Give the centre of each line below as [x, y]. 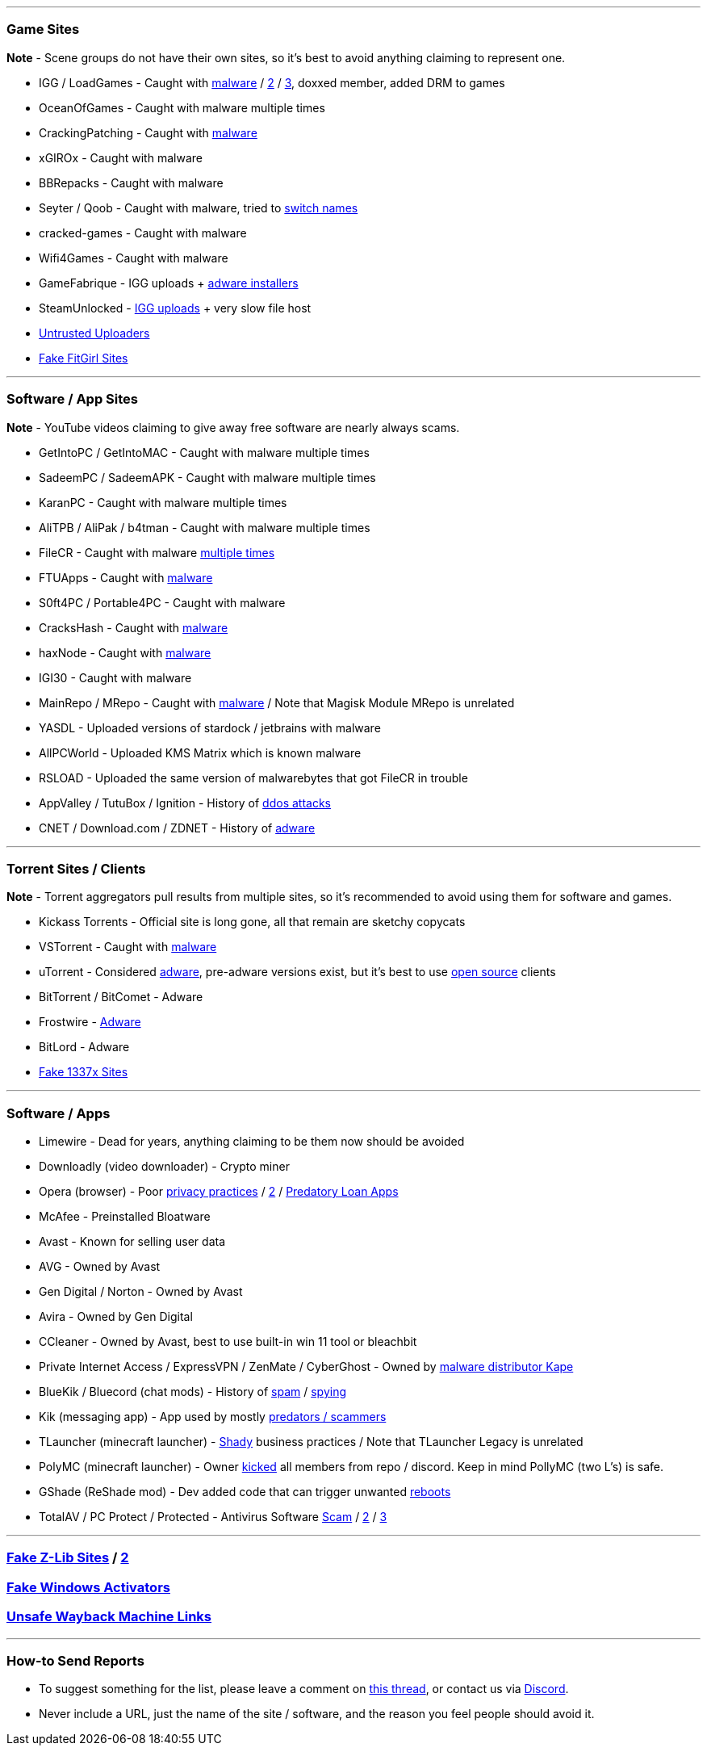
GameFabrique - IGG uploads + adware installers [169, 283]
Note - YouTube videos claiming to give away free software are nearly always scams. [233, 427]
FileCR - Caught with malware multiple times [157, 552]
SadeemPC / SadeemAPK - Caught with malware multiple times [207, 477]
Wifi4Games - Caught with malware [134, 258]
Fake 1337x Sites [84, 1072]
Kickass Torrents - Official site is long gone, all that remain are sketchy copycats [252, 922]
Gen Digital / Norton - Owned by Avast [141, 1291]
